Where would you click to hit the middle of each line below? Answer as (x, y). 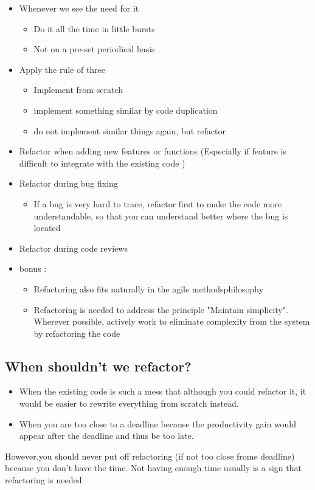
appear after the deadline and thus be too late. (106, 436)
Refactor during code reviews (73, 248)
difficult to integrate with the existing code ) (102, 163)
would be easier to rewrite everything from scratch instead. (129, 403)
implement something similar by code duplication (126, 110)
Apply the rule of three (62, 69)
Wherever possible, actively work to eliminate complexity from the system (172, 321)
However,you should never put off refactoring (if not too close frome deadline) (150, 456)
